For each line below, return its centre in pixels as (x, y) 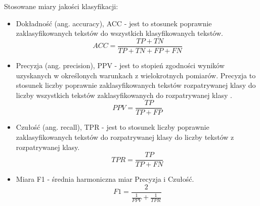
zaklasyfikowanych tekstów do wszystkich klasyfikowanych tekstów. (119, 33)
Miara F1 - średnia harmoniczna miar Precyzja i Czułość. (105, 179)
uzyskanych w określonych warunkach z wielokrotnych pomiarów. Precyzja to (136, 75)
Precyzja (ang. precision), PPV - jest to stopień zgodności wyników (120, 65)
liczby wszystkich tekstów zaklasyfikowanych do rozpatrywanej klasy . (124, 95)
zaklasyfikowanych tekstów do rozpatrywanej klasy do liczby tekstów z (125, 137)
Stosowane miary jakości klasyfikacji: (61, 6)
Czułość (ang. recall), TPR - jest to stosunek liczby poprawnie (113, 127)
